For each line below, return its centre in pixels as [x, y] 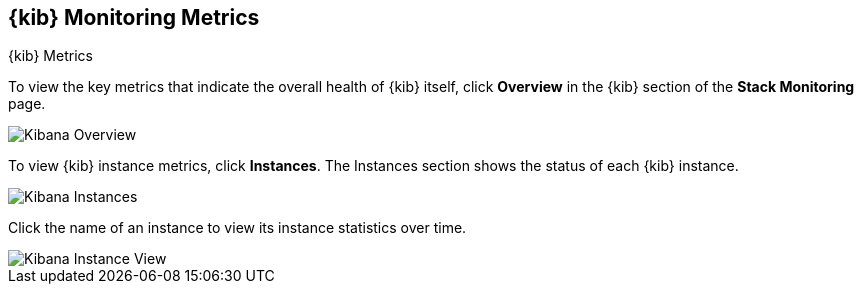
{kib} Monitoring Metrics [134, 17]
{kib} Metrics [50, 56]
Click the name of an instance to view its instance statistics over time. [237, 228]
